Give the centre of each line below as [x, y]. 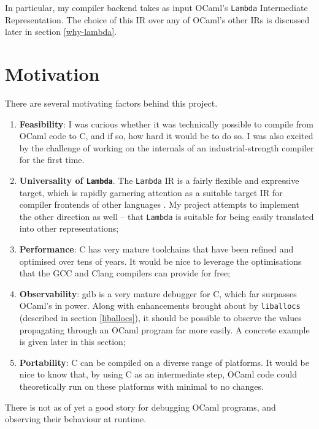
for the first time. [52, 160]
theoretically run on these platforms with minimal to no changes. [141, 386]
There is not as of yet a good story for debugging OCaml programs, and [140, 407]
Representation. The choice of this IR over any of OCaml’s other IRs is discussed [157, 19]
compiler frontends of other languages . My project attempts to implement [159, 204]
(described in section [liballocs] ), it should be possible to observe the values [160, 318]
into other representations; [69, 228]
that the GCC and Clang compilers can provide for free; [125, 273]
